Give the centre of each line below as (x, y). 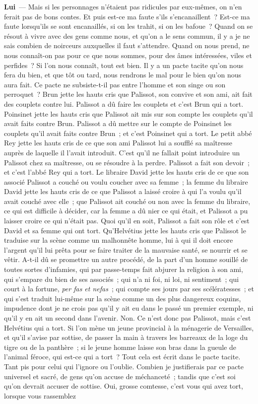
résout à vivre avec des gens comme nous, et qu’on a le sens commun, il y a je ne (127, 35)
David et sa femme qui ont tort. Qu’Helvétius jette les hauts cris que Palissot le (125, 230)
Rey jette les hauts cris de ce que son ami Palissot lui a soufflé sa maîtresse (118, 143)
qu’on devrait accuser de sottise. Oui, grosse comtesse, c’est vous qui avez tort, (124, 386)
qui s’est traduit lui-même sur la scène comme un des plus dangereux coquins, (123, 298)
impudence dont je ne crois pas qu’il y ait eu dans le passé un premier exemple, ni (129, 308)
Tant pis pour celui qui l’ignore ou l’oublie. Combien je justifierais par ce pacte (124, 366)
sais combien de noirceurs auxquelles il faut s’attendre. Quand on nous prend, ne (127, 45)
